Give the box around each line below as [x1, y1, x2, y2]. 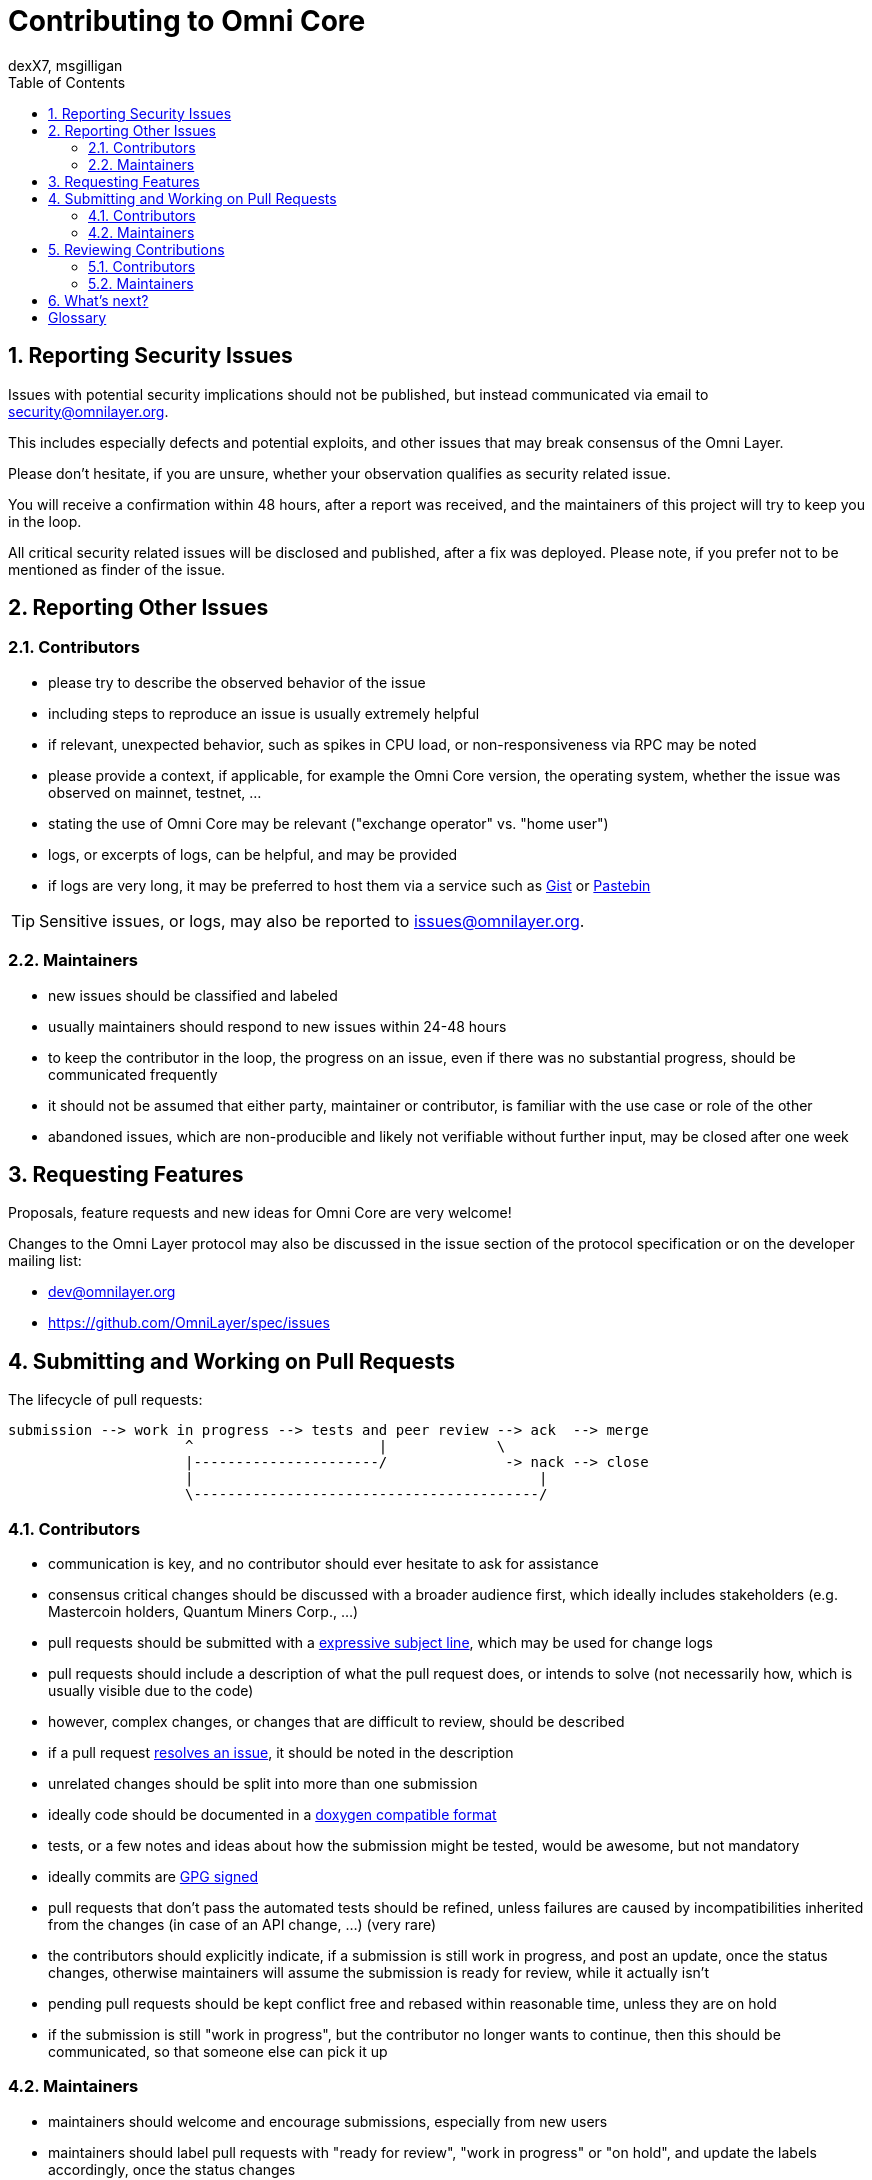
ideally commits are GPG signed [48, 1868, 259, 1885]
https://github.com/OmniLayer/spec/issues [48, 1314, 330, 1332]
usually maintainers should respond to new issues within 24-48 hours [48, 1017, 507, 1035]
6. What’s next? [48, 291, 149, 309]
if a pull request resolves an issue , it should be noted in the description [48, 1744, 514, 1761]
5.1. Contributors [88, 257, 196, 275]
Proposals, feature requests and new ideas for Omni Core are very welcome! [8, 1204, 512, 1222]
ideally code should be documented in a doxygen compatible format [48, 1806, 497, 1823]
